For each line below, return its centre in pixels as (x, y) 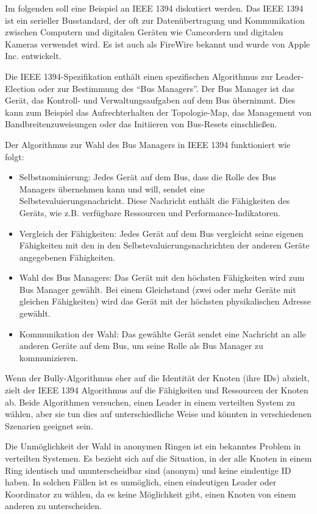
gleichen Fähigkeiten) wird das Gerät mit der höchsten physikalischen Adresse (165, 301)
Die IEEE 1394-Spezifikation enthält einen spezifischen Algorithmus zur (139, 76)
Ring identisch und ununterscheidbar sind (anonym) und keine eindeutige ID (148, 470)
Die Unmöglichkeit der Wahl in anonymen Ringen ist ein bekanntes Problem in (153, 446)
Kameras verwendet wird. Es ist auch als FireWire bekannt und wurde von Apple (158, 44)
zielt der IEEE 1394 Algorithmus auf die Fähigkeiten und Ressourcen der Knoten (157, 390)
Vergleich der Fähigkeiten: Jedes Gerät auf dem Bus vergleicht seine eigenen (161, 233)
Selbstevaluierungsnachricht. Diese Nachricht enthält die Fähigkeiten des (155, 201)
